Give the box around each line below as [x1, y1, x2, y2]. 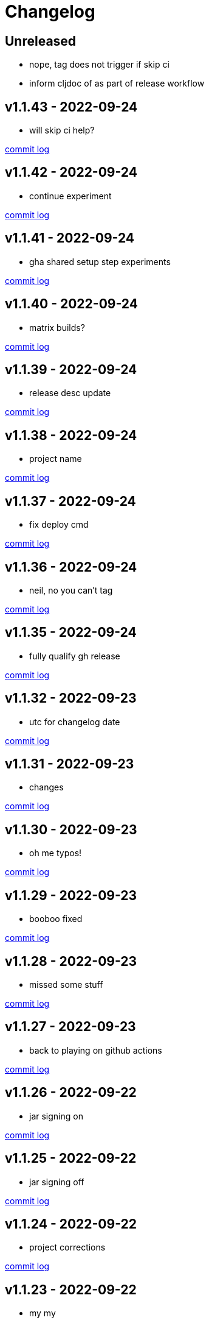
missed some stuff [29, 979, 103, 990]
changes [29, 782, 64, 793]
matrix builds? [29, 322, 85, 333]
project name [29, 453, 82, 464]
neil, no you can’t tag [29, 584, 113, 595]
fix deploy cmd [29, 519, 89, 530]
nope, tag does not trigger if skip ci [29, 59, 170, 70]
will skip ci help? [29, 125, 95, 136]
